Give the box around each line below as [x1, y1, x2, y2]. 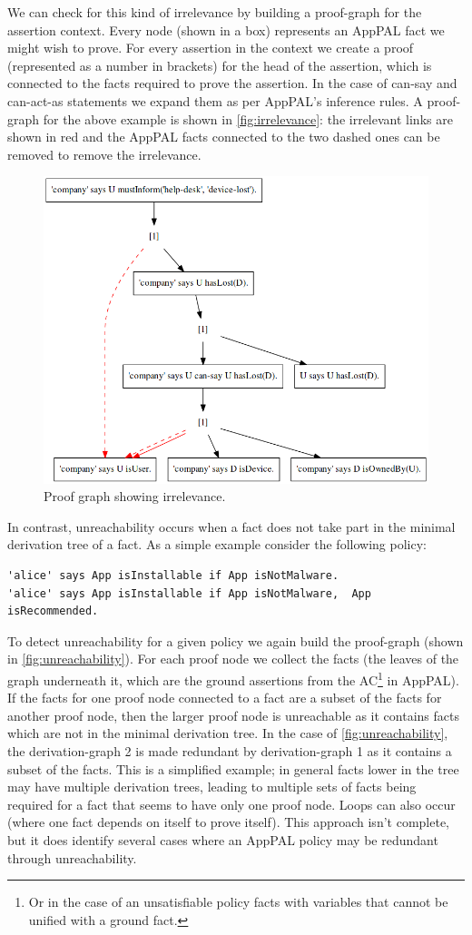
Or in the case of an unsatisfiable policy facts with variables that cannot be [28, 892, 448, 911]
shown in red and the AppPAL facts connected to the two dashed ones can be [7, 127, 440, 146]
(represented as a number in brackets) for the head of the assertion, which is [7, 55, 432, 74]
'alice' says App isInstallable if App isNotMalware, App [7, 586, 371, 600]
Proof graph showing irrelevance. [44, 487, 226, 506]
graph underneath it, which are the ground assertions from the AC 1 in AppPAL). [7, 667, 459, 689]
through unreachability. [7, 848, 137, 867]
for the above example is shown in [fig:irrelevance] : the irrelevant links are [43, 109, 453, 128]
